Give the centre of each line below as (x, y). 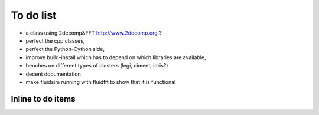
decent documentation (53, 74)
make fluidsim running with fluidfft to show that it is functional (101, 82)
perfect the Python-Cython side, (65, 49)
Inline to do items (43, 99)
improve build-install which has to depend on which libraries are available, (116, 57)
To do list (34, 15)
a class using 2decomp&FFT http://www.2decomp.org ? (94, 33)
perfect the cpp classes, (55, 40)
